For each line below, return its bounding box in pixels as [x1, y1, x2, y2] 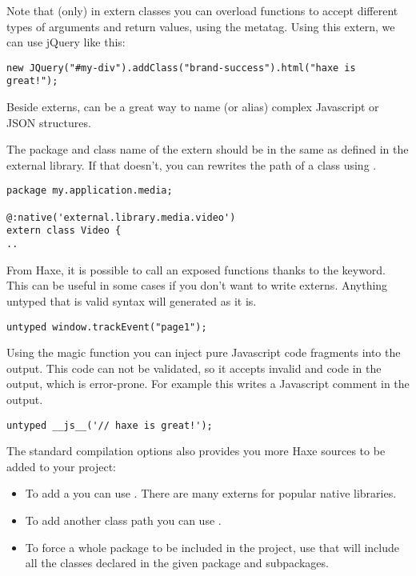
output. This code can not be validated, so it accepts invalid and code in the [6, 359, 382, 376]
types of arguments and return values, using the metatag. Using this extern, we [6, 18, 395, 34]
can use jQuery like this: [6, 34, 126, 50]
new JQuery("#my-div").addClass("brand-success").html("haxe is [6, 62, 356, 74]
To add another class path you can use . [25, 512, 222, 528]
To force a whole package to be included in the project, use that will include [25, 538, 400, 555]
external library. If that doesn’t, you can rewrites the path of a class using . [6, 156, 377, 173]
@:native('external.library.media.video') [6, 211, 236, 223]
